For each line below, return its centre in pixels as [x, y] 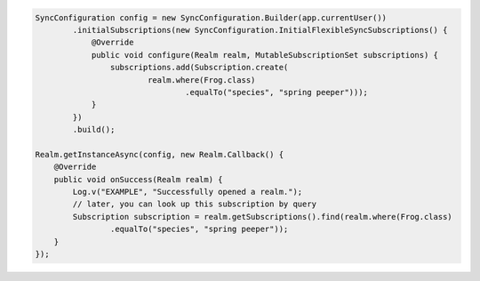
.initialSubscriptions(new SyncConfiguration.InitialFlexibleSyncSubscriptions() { [260, 30]
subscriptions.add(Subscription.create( [199, 68]
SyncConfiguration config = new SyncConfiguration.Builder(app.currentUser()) [211, 17]
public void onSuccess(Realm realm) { [138, 179]
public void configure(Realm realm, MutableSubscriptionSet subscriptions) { [265, 55]
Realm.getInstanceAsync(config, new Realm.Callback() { [160, 154]
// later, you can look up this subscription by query [195, 204]
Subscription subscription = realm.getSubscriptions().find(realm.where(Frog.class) [262, 217]
